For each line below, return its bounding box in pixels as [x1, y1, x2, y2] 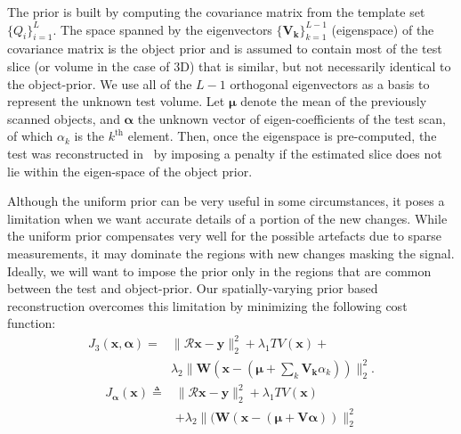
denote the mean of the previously [240, 92, 427, 111]
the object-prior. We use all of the [7, 74, 192, 93]
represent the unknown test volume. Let [7, 92, 225, 111]
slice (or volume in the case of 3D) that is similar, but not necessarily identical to [7, 56, 451, 75]
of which [7, 127, 53, 145]
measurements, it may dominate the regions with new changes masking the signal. [7, 243, 455, 262]
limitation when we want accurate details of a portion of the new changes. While [7, 209, 448, 227]
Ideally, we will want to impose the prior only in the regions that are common [7, 261, 432, 280]
